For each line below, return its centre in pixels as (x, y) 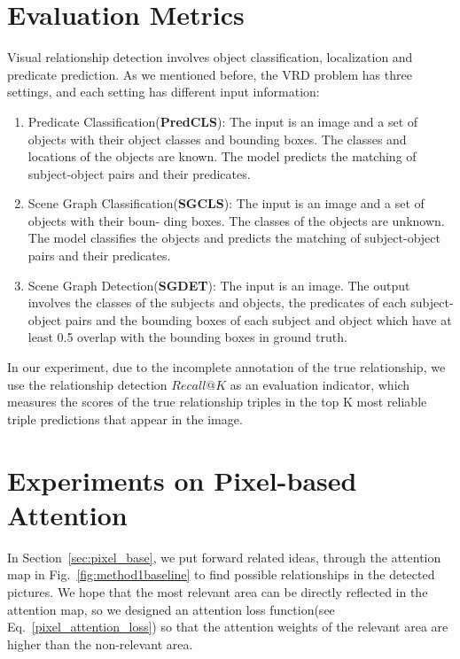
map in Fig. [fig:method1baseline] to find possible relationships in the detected (221, 574)
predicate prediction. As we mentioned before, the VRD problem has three (210, 74)
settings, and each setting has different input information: (164, 92)
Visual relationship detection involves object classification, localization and (210, 57)
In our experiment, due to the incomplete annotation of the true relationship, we (226, 367)
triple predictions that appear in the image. (125, 419)
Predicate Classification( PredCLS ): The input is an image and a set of (223, 121)
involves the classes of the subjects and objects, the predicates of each (217, 302)
